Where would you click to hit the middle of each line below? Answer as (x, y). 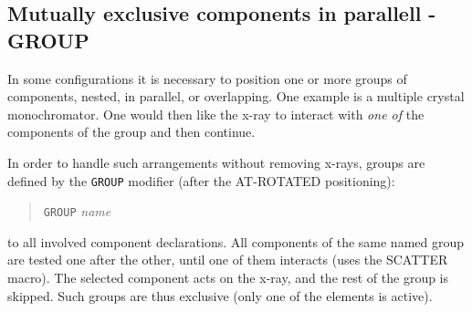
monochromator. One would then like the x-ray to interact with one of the (216, 114)
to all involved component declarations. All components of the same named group (236, 241)
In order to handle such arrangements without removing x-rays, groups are (216, 162)
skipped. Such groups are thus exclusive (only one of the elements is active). (220, 295)
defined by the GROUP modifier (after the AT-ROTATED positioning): (201, 180)
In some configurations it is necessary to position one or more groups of (207, 78)
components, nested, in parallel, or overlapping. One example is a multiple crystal (236, 96)
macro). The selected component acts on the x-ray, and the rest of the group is (228, 278)
